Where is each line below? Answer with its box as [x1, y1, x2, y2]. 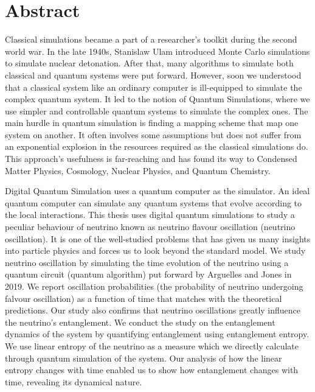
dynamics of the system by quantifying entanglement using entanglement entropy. [5, 327, 310, 340]
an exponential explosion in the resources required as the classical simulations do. [5, 140, 308, 153]
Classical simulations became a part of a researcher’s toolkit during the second [5, 33, 297, 46]
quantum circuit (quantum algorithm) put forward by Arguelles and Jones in [5, 268, 292, 281]
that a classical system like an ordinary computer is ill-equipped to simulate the [5, 80, 302, 93]
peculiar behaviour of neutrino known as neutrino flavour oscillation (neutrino [5, 220, 296, 233]
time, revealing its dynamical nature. [5, 375, 142, 388]
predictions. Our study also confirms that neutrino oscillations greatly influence [5, 304, 301, 317]
